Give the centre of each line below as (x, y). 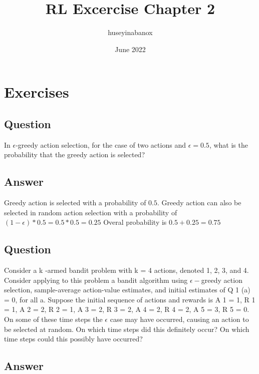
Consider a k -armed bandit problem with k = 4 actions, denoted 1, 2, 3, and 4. (126, 270)
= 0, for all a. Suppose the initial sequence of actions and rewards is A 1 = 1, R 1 (130, 299)
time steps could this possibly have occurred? (73, 339)
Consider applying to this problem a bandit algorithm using (96, 280)
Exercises (37, 92)
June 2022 (130, 49)
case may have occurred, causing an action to (179, 319)
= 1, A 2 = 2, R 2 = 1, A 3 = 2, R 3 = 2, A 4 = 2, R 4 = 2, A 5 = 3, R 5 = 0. (127, 309)
